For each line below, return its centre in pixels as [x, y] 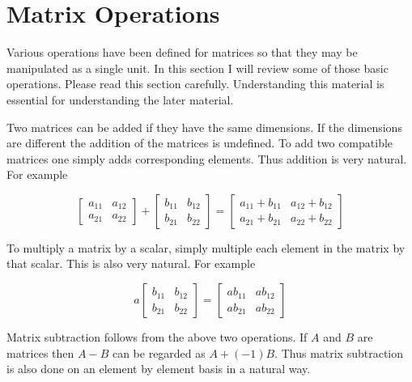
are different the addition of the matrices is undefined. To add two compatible [200, 143]
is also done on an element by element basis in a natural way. [159, 369]
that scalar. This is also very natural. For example [131, 263]
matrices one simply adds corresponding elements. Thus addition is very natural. [207, 158]
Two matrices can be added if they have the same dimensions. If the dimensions [204, 127]
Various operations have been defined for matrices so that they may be [182, 52]
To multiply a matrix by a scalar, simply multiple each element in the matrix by [206, 247]
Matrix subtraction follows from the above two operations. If [157, 337]
